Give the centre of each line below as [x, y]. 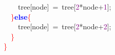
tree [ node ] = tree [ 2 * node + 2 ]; [64, 26]
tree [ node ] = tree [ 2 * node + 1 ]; [64, 7]
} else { [21, 16]
